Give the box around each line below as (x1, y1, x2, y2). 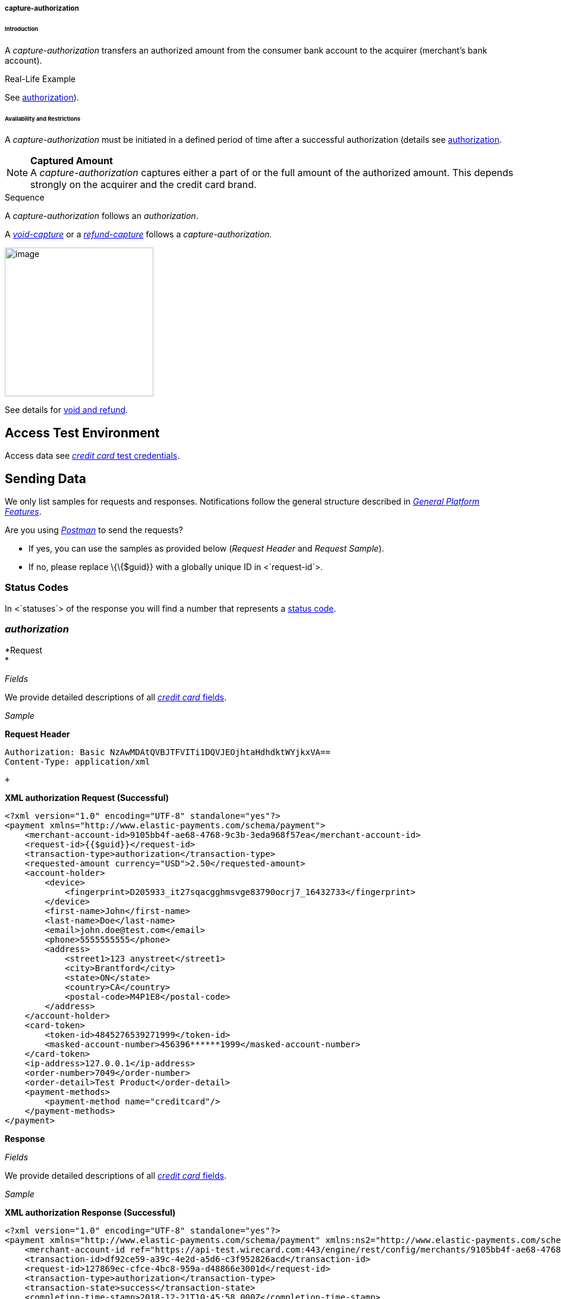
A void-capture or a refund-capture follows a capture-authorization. (5, 229, 272, 240)
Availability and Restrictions (5, 115, 81, 122)
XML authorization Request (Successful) (5, 792, 169, 803)
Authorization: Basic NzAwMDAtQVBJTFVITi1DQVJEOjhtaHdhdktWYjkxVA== (5, 747, 330, 757)
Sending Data (5, 471, 86, 486)
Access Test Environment (5, 425, 160, 440)
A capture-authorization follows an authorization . (5, 211, 198, 221)
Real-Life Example (5, 73, 76, 84)
